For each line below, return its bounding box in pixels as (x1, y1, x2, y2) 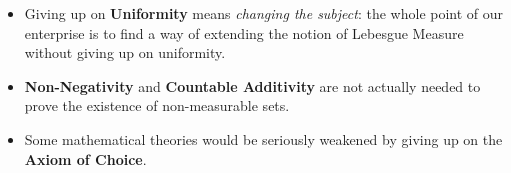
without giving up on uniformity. (24, 42, 226, 63)
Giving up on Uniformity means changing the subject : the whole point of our (24, 3, 504, 23)
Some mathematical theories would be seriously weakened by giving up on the (24, 128, 503, 149)
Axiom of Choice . (24, 148, 147, 169)
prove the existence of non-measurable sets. (24, 95, 290, 116)
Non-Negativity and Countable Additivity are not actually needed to (24, 75, 481, 96)
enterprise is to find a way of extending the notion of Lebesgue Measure (24, 22, 464, 43)
